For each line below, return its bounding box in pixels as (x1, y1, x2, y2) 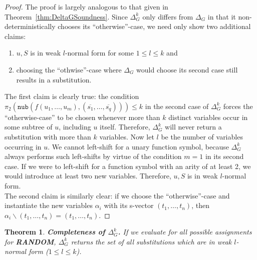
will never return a (165, 121, 222, 132)
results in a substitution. (16, 74, 92, 84)
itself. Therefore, (100, 121, 150, 132)
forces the (223, 100, 253, 111)
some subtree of (5, 121, 53, 132)
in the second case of (145, 100, 209, 111)
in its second (205, 151, 244, 161)
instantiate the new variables (5, 200, 93, 210)
